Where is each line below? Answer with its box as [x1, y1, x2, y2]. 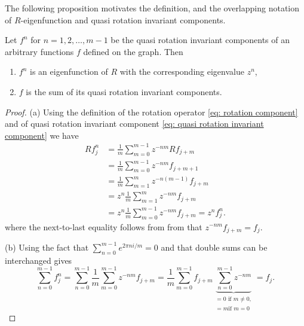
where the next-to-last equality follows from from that [5, 220, 202, 233]
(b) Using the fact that [5, 240, 89, 253]
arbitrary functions [5, 45, 74, 57]
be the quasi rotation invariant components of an [110, 33, 290, 46]
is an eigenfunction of [30, 65, 108, 78]
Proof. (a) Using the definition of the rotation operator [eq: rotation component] [5, 105, 298, 118]
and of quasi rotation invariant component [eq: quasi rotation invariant [5, 117, 264, 130]
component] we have [5, 129, 79, 141]
